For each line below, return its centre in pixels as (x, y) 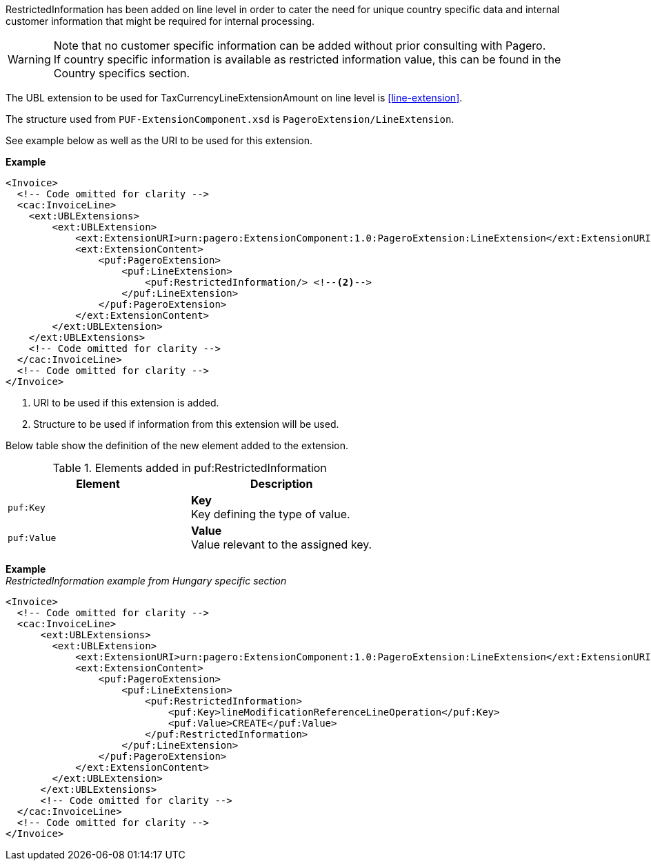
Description (281, 484)
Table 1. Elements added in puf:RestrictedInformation (190, 468)
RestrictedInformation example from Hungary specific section (146, 581)
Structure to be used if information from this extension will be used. (186, 424)
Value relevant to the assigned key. (282, 544)
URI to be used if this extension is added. (126, 403)
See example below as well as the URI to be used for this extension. (159, 140)
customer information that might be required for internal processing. (160, 21)
